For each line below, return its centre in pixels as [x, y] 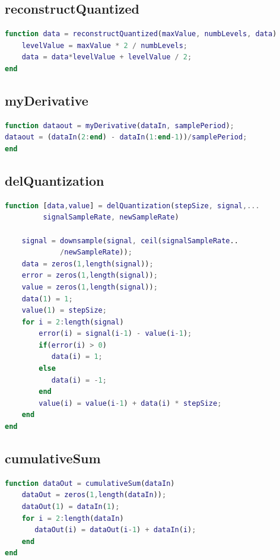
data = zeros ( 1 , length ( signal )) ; [87, 264]
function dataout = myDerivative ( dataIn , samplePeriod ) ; [120, 125]
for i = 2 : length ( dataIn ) [73, 518]
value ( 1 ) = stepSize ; [64, 311]
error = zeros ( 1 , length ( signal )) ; [90, 276]
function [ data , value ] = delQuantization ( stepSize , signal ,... [132, 206]
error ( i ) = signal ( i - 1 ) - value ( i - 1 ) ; [115, 334]
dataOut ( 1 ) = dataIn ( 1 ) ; [71, 507]
